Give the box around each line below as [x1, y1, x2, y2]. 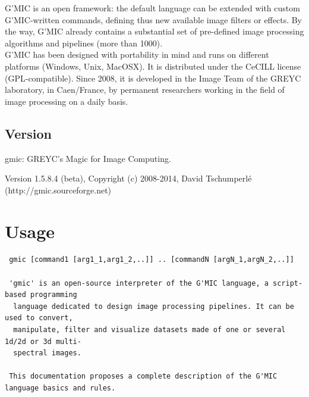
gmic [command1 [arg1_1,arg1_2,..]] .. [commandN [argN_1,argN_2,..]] [9, 255, 294, 264]
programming [30, 290, 77, 299]
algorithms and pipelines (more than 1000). [5, 36, 163, 49]
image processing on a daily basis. [5, 95, 128, 107]
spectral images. [13, 349, 81, 358]
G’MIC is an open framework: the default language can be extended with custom [5, 2, 300, 14]
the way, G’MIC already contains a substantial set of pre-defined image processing [5, 25, 304, 37]
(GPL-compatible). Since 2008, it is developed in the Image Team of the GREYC [5, 71, 301, 84]
